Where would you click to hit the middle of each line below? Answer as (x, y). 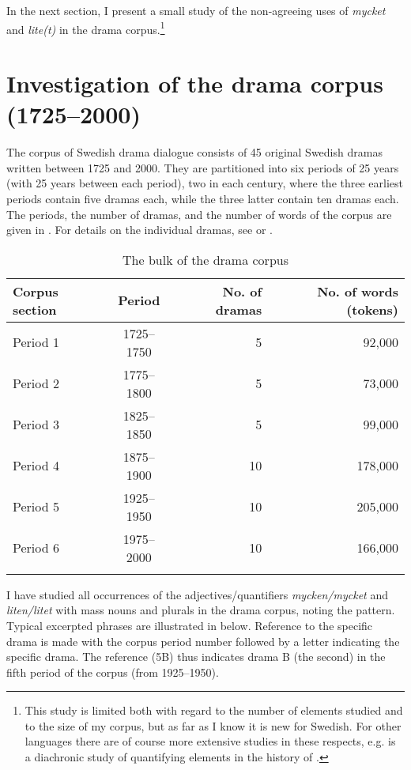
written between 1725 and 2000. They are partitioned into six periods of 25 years (203, 167)
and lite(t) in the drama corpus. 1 (86, 28)
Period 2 (36, 383)
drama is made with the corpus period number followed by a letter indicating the (203, 641)
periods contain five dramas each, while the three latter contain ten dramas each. (203, 198)
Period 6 (36, 548)
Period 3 (36, 425)
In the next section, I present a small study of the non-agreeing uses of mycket (196, 10)
